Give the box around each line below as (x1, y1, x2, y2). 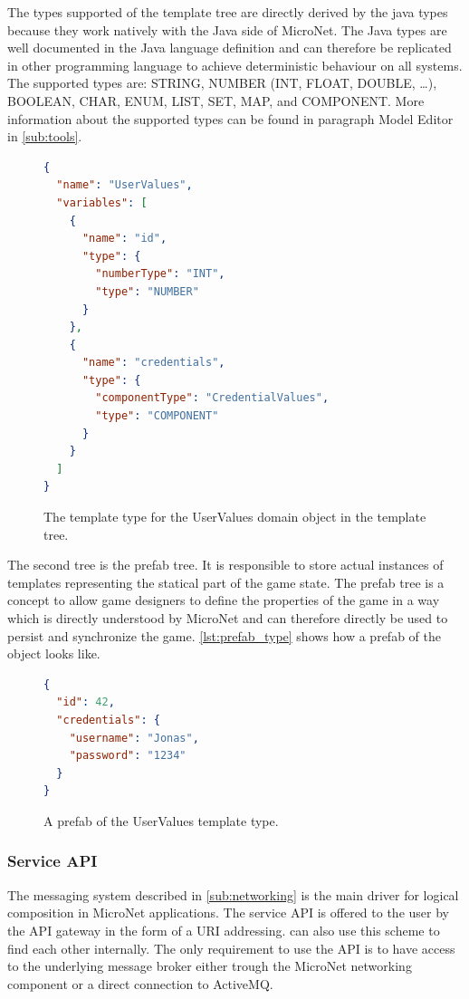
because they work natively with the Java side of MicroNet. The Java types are (7, 20, 447, 39)
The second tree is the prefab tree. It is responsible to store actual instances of (7, 555, 444, 574)
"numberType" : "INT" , (95, 267, 225, 281)
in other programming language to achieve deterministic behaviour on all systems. (7, 55, 463, 74)
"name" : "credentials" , (81, 356, 225, 370)
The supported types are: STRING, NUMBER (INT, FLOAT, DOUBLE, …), (7, 73, 437, 92)
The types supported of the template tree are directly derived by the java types (7, 3, 448, 21)
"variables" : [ (56, 196, 148, 209)
